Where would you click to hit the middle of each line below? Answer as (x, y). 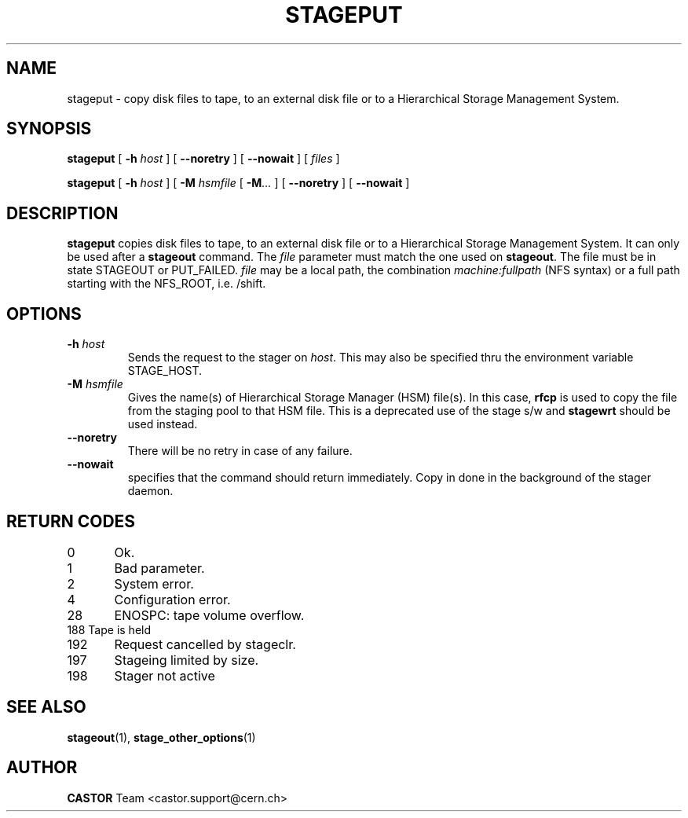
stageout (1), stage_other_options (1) (161, 737)
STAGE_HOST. (165, 371)
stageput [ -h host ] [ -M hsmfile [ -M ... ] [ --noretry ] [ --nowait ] (238, 183)
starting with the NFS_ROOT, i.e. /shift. (167, 284)
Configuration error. (172, 599)
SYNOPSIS (49, 129)
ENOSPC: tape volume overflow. (209, 615)
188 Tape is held (109, 629)
